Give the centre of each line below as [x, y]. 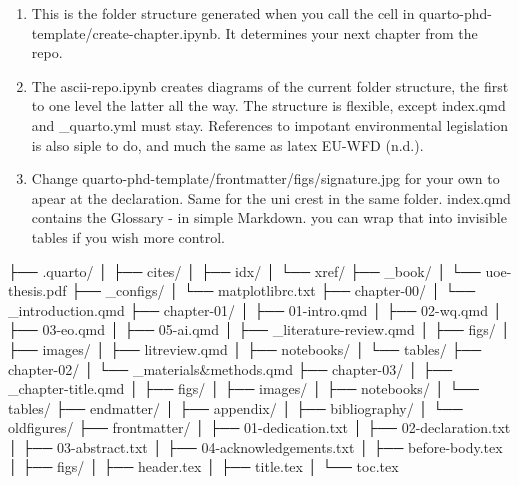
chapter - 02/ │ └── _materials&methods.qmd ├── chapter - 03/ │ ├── [230, 368]
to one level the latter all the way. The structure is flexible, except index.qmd [268, 105]
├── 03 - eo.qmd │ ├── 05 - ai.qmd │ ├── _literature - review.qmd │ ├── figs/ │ [259, 329]
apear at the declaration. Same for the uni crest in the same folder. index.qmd [271, 197]
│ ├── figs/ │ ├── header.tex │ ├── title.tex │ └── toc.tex [203, 466]
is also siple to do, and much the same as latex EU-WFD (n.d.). [227, 144]
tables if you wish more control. [128, 236]
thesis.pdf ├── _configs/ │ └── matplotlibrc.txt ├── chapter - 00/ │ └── [242, 290]
